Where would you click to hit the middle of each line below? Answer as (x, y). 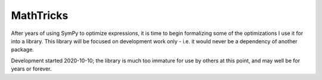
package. (22, 50)
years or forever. (31, 69)
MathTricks (40, 15)
